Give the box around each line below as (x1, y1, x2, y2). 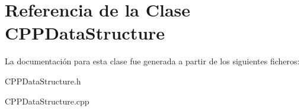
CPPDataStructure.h (5, 74, 81, 87)
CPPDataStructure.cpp (5, 94, 89, 107)
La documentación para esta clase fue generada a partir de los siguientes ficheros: (5, 55, 300, 67)
